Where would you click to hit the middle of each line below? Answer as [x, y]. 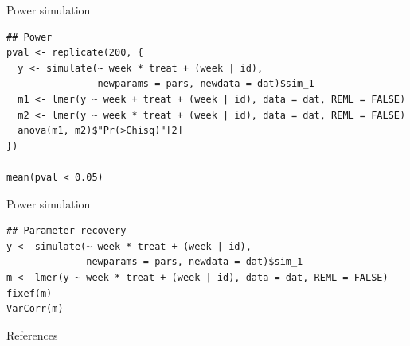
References [32, 334]
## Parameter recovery [66, 231]
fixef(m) [29, 293]
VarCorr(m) [35, 309]
